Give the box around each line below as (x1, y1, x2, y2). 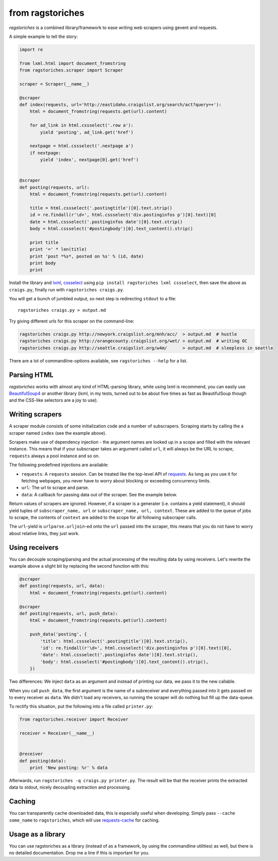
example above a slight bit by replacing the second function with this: (9, 563, 150, 569)
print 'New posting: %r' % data (29, 765, 108, 770)
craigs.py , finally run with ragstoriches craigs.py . (9, 287, 125, 292)
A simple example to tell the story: (9, 33, 78, 39)
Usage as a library (9, 830, 66, 838)
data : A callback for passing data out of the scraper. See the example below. (21, 491, 177, 497)
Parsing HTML (9, 371, 54, 379)
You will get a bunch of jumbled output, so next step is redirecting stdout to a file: (9, 296, 176, 302)
